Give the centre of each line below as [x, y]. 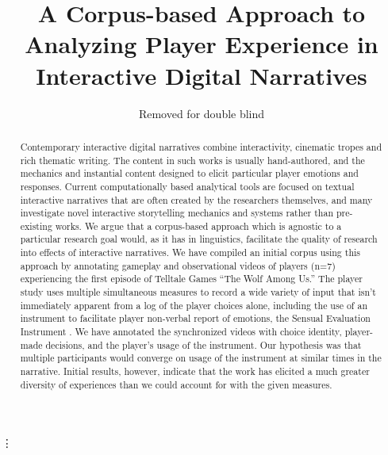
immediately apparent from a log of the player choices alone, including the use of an [194, 305]
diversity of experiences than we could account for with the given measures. [176, 384]
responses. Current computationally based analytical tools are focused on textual [187, 186]
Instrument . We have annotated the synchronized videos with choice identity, [181, 332]
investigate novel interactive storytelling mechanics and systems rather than [177, 213]
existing [36, 226]
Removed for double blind [202, 113]
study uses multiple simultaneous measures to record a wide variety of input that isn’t [198, 292]
